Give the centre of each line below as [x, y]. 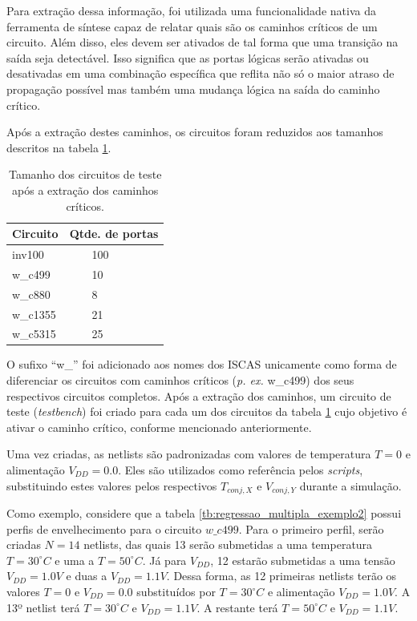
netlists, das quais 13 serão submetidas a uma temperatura [228, 544]
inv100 [28, 254]
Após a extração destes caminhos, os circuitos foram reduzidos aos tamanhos [195, 132]
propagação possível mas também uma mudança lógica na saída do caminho [193, 89]
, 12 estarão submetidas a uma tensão [303, 560]
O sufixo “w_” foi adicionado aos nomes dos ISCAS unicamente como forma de [202, 364]
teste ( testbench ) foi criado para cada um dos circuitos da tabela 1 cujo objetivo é [207, 411]
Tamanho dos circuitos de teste [85, 174]
